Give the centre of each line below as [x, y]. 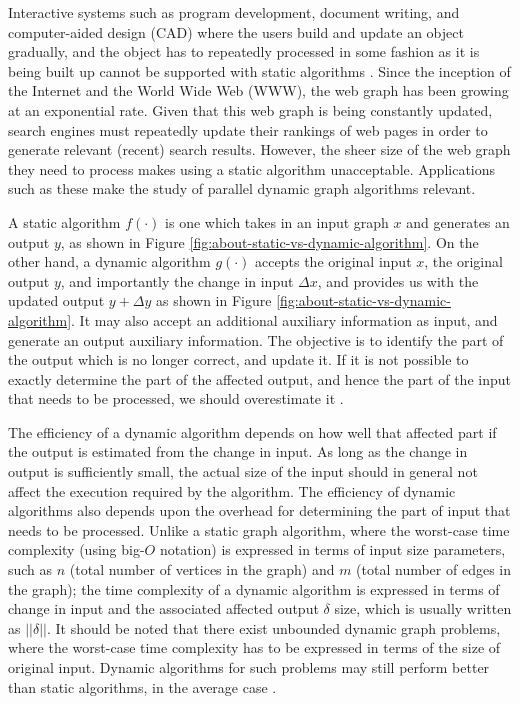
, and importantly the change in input [177, 280]
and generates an [458, 221]
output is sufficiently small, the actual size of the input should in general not [243, 471]
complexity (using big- [76, 549]
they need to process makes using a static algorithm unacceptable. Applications [252, 168]
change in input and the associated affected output [163, 608]
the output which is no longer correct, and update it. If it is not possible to [238, 359]
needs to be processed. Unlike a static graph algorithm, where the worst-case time [259, 529]
